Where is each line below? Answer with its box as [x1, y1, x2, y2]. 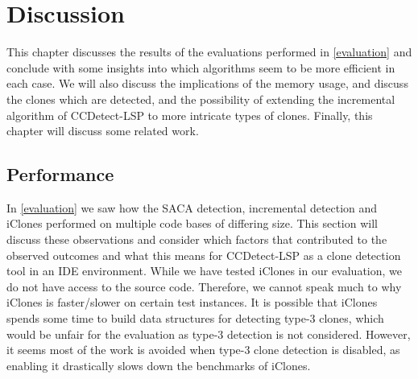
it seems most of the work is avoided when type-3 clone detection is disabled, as [6, 341, 400, 358]
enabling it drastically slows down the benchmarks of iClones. [6, 356, 311, 373]
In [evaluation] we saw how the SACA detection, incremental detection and [6, 199, 378, 216]
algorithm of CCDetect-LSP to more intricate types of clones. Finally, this [6, 106, 373, 123]
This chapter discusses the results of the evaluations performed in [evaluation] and [6, 43, 412, 60]
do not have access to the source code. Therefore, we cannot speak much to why [6, 278, 402, 295]
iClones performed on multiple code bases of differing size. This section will [6, 215, 378, 232]
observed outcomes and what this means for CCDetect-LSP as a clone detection [6, 246, 401, 263]
